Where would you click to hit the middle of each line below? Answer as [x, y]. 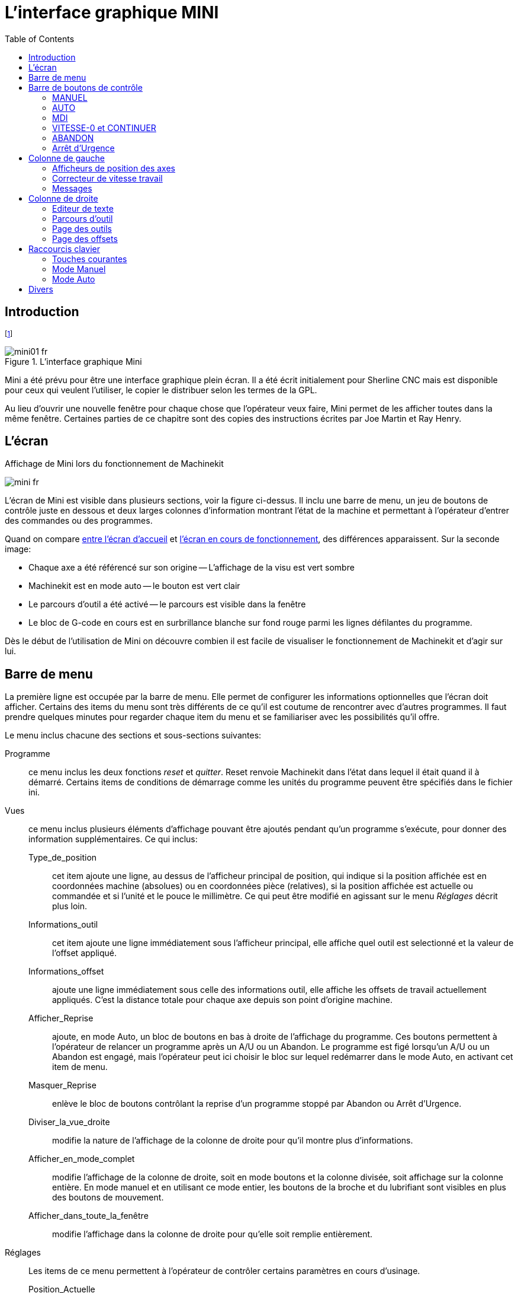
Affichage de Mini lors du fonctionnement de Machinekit [114, 464]
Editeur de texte [83, 208]
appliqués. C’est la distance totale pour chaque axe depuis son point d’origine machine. [222, 1000]
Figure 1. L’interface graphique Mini [73, 361]
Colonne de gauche [67, 158]
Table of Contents [40, 39]
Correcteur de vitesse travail [107, 178]
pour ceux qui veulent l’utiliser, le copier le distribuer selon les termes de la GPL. [161, 390]
